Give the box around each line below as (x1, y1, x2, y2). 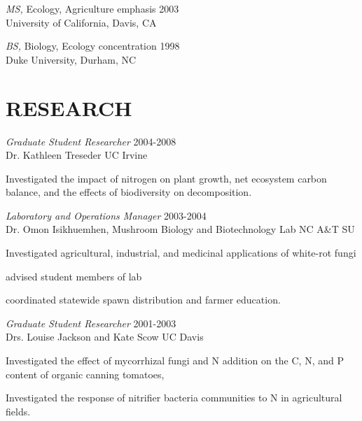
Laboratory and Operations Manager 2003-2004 (6, 208, 207, 222)
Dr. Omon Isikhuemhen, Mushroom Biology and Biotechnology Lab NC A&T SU (6, 222, 355, 236)
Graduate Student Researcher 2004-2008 (6, 134, 176, 148)
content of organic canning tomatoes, (6, 366, 165, 381)
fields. (6, 404, 31, 418)
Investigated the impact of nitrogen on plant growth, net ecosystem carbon (6, 171, 327, 185)
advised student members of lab (6, 269, 142, 283)
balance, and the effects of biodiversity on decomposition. (6, 185, 252, 199)
